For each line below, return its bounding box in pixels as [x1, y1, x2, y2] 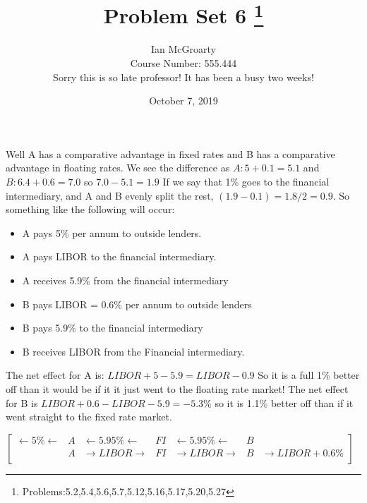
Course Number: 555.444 [130, 56, 237, 71]
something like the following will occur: [6, 202, 175, 217]
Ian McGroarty [151, 42, 216, 56]
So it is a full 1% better [258, 368, 360, 382]
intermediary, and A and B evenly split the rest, [6, 188, 214, 202]
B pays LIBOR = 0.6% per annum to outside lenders [22, 296, 252, 311]
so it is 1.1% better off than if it [215, 395, 354, 410]
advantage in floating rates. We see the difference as [6, 160, 230, 175]
